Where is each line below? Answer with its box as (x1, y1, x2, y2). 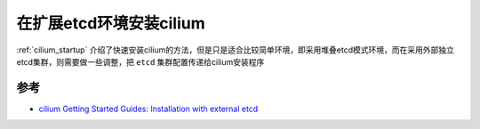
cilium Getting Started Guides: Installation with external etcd (38, 103, 259, 114)
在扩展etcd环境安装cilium (16, 13, 206, 33)
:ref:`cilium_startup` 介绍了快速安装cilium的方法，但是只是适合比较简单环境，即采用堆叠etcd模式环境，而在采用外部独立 (16, 44, 455, 55)
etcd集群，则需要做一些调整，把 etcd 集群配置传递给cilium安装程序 (16, 56, 265, 67)
